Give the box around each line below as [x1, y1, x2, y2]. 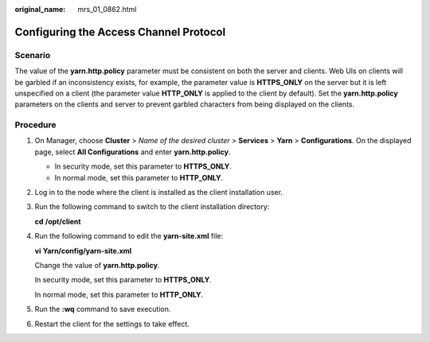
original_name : [14, 5, 66, 14]
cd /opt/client [34, 216, 81, 226]
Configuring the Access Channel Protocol [14, 25, 226, 39]
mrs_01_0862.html [77, 5, 137, 14]
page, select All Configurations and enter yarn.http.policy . [34, 147, 231, 157]
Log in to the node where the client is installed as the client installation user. [34, 188, 283, 197]
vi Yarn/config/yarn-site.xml [34, 246, 132, 255]
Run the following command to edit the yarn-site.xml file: [34, 231, 224, 241]
